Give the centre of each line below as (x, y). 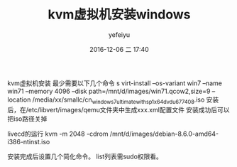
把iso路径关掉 (27, 119)
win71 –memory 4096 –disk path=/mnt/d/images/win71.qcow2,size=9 (109, 91)
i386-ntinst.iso (29, 141)
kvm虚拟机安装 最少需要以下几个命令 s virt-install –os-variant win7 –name (115, 83)
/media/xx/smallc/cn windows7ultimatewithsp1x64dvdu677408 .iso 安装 (126, 100)
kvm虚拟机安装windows (119, 15)
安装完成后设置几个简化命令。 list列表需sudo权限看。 (85, 156)
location (19, 99)
